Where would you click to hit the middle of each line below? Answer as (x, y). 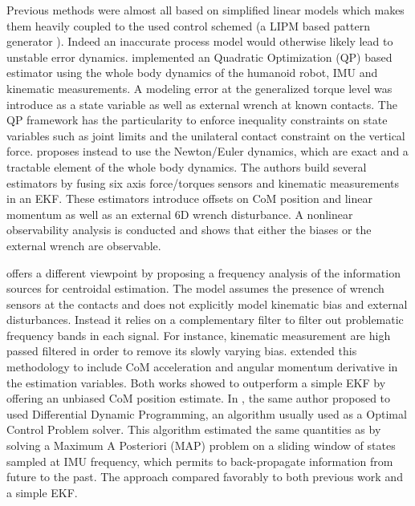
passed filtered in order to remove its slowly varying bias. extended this (182, 351)
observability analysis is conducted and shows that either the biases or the (189, 230)
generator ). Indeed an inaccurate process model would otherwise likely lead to (200, 41)
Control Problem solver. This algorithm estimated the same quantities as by (194, 429)
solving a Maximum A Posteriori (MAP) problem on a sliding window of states (201, 445)
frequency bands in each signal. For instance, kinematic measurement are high (199, 335)
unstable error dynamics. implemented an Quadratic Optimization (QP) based (199, 57)
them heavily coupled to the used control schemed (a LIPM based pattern (188, 25)
